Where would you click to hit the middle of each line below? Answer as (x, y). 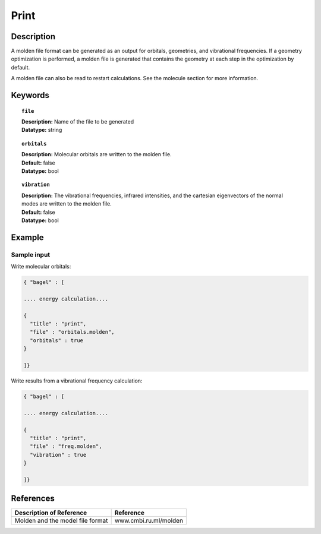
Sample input (31, 254)
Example (27, 237)
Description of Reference (51, 513)
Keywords (30, 95)
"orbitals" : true (56, 340)
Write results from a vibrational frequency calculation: (77, 381)
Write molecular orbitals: (41, 267)
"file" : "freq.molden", (66, 446)
